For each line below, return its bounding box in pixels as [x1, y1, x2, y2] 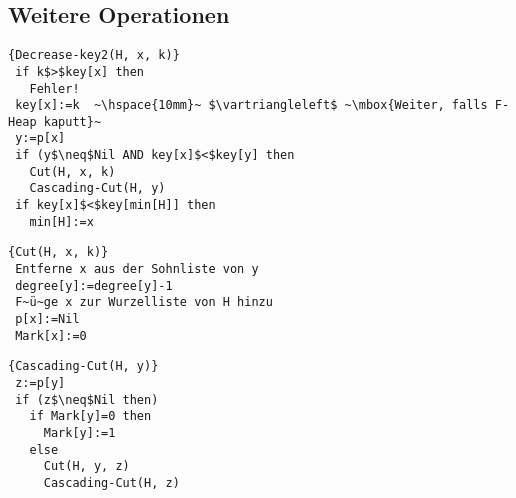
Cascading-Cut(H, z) [43, 475, 180, 490]
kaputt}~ [43, 114, 102, 129]
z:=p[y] [15, 376, 66, 391]
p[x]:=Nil [15, 312, 80, 327]
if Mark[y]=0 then [29, 409, 152, 424]
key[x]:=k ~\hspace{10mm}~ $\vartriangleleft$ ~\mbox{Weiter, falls [15, 98, 488, 113]
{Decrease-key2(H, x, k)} [8, 48, 180, 63]
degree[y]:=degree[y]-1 [15, 278, 173, 293]
